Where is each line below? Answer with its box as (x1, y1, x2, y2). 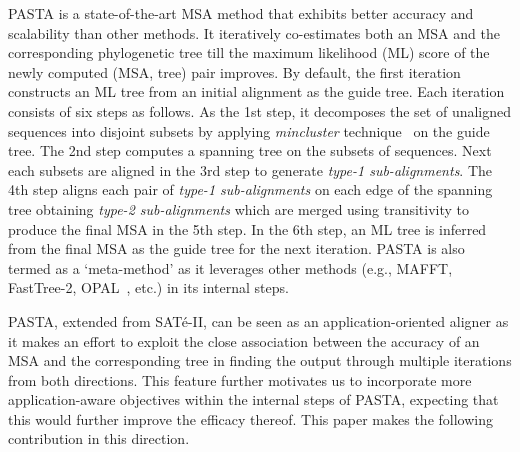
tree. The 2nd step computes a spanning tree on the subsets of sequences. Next (8, 140, 492, 161)
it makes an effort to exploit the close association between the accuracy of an (8, 330, 480, 351)
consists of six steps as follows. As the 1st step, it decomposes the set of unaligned (8, 100, 512, 121)
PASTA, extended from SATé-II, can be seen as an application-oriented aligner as (8, 310, 509, 331)
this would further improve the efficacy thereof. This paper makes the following (8, 408, 493, 429)
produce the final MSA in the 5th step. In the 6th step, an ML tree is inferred (8, 218, 487, 239)
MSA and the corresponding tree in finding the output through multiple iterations (8, 350, 512, 371)
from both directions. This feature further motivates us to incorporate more (8, 369, 472, 390)
